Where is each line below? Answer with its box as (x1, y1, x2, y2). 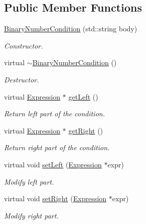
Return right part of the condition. (4, 142, 110, 153)
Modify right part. (4, 210, 59, 220)
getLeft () (68, 91, 98, 102)
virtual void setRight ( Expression (4, 193, 107, 204)
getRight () (68, 125, 103, 136)
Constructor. (4, 40, 43, 51)
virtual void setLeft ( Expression (4, 159, 102, 169)
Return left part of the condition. (4, 108, 105, 119)
